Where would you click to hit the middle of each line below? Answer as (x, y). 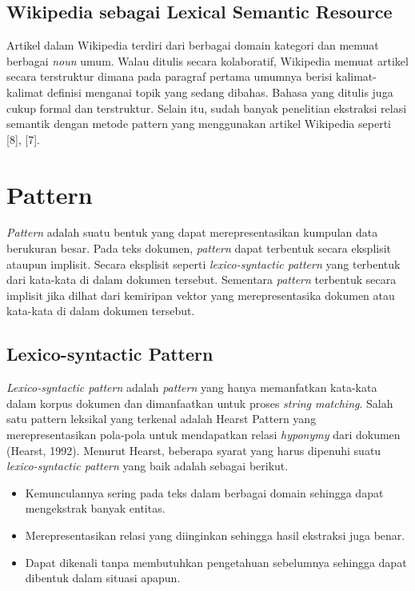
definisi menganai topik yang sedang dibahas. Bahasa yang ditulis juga (220, 92)
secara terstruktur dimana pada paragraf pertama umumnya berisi (170, 76)
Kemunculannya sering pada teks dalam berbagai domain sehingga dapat (204, 492)
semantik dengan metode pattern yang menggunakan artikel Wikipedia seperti (199, 124)
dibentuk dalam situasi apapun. (103, 578)
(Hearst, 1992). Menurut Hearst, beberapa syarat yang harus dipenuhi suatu (194, 450)
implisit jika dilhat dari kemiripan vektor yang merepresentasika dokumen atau (201, 295)
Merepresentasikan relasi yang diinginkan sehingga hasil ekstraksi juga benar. (215, 535)
